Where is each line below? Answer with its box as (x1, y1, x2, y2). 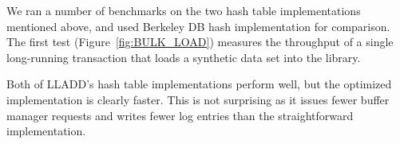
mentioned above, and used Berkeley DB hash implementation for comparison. (6, 18, 390, 34)
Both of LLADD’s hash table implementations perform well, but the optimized (6, 76, 392, 92)
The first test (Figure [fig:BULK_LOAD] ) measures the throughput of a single (6, 33, 394, 50)
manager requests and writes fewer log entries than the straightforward (6, 107, 354, 123)
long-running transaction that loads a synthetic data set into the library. (6, 49, 361, 65)
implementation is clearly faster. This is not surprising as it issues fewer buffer (6, 91, 390, 107)
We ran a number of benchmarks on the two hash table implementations (6, 2, 361, 18)
